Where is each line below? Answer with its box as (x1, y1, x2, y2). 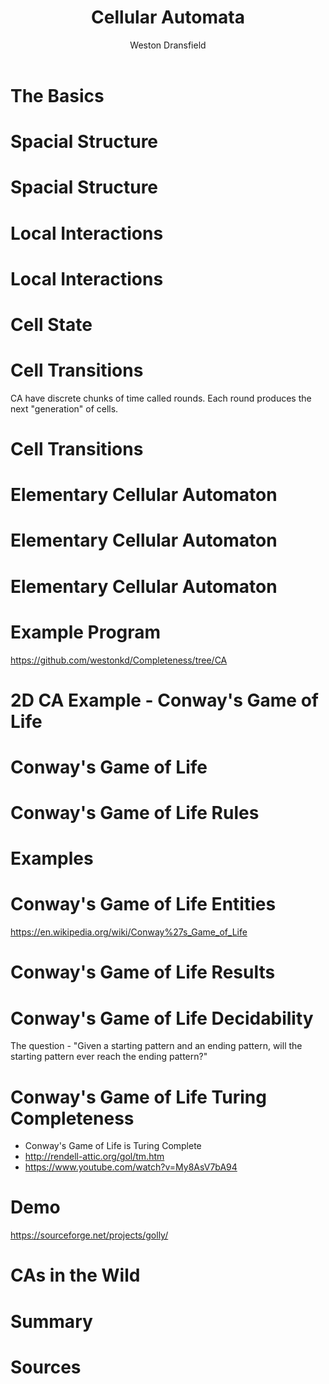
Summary (10, 1310, 93, 1333)
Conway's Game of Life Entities (10, 893, 277, 916)
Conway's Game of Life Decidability (10, 1007, 314, 1030)
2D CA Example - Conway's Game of (10, 689, 319, 711)
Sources (10, 1356, 82, 1378)
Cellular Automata (91, 6, 245, 29)
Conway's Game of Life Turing (10, 1086, 267, 1108)
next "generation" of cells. (10, 402, 119, 415)
